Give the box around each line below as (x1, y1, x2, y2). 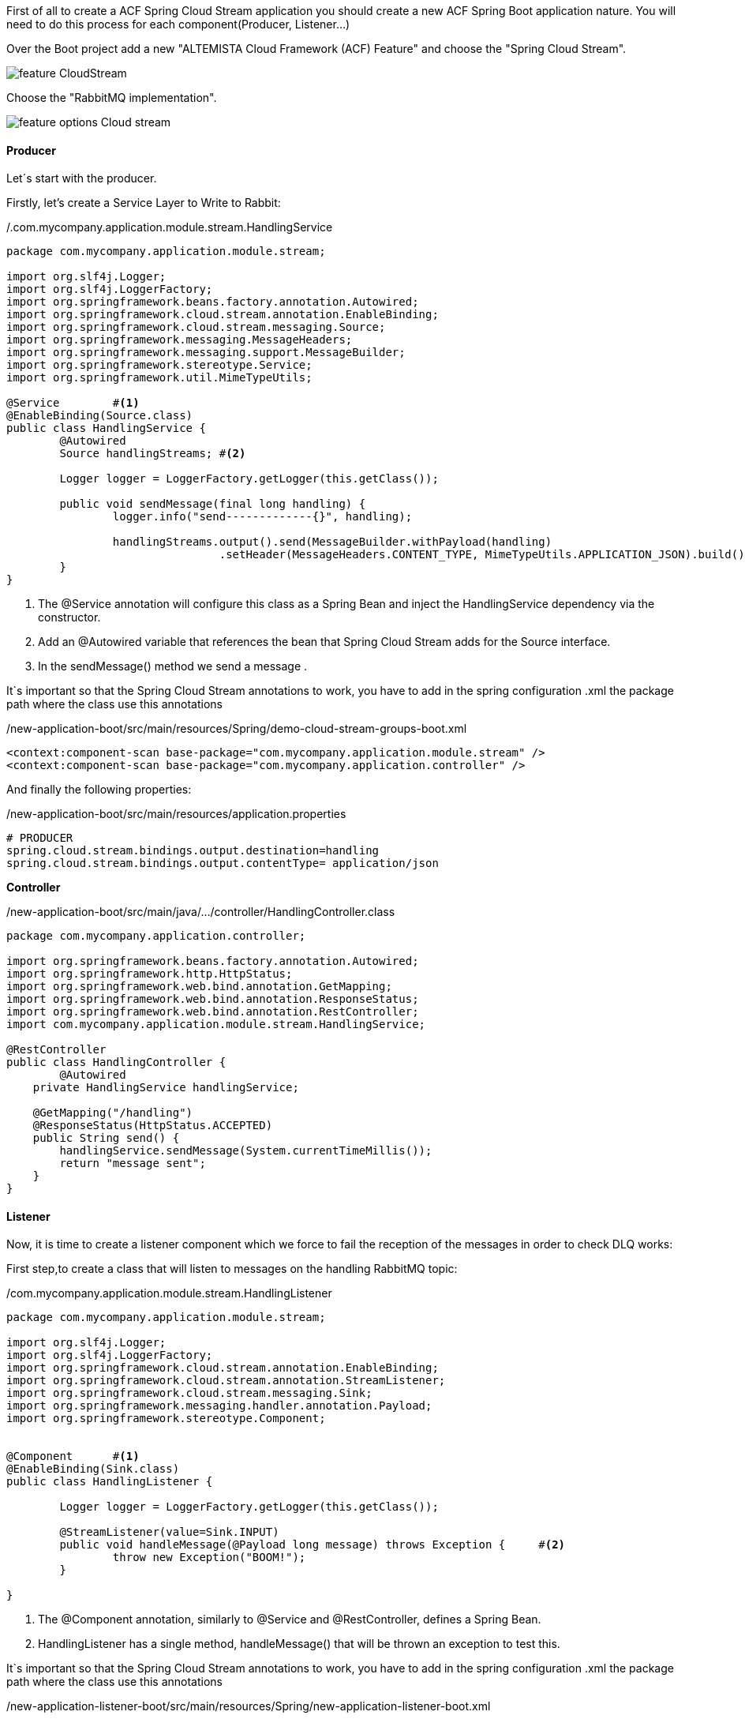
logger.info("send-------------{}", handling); (112, 510, 413, 524)
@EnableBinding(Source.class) (6, 409, 193, 422)
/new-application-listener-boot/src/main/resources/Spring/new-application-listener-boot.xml (6, 1699, 491, 1713)
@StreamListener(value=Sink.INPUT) (59, 1526, 279, 1539)
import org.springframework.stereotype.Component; (6, 1412, 326, 1425)
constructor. (38, 610, 101, 625)
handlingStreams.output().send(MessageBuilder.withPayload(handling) (112, 535, 552, 549)
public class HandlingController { (6, 1056, 226, 1069)
